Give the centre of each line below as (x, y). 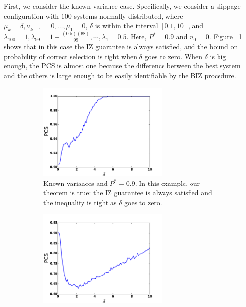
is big (218, 56)
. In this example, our (167, 183)
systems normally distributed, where (128, 15)
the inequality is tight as (80, 202)
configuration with (32, 15)
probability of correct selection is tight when (70, 56)
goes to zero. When (174, 56)
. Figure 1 (225, 37)
